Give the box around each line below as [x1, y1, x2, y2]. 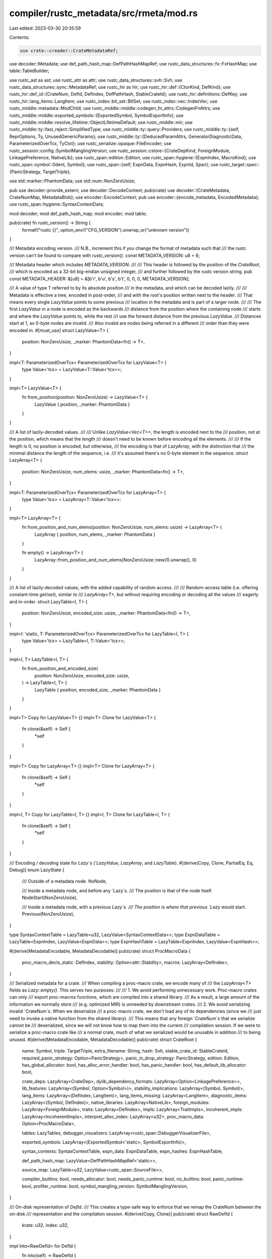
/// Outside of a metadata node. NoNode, [22, 878, 107, 884]
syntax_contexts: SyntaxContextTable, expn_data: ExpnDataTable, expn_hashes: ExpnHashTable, [22, 1148, 223, 1154]
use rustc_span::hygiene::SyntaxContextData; [9, 201, 104, 207]
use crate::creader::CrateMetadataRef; [20, 48, 118, 53]
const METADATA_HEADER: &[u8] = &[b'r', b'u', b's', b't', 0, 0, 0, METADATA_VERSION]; [9, 275, 190, 282]
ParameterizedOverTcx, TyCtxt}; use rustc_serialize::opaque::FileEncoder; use [9, 141, 172, 147]
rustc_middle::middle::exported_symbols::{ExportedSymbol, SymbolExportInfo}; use [9, 112, 184, 118]
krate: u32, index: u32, [22, 1222, 69, 1228]
